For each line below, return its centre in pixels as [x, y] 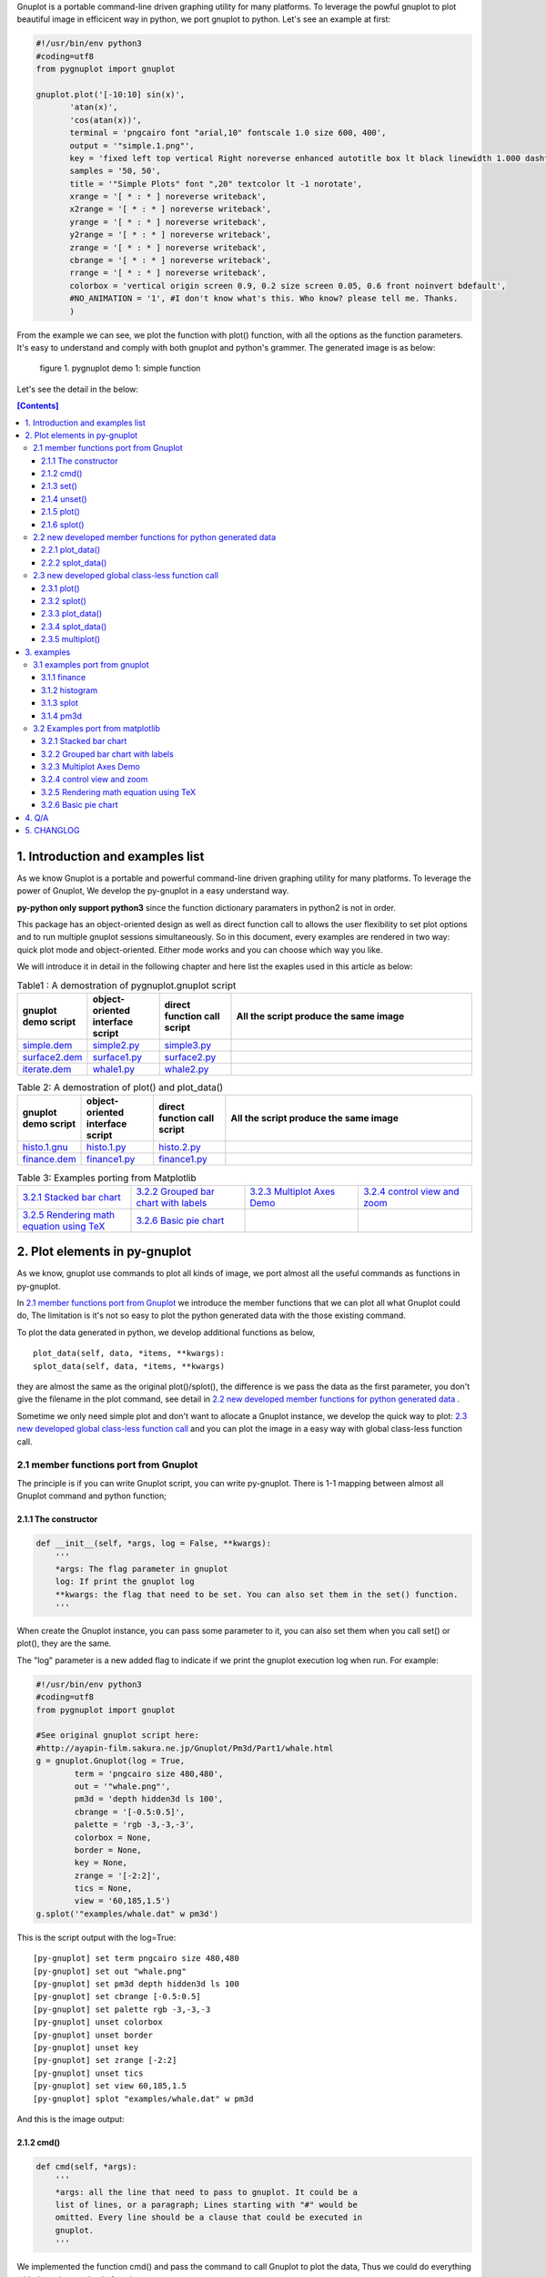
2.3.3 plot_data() [72, 614]
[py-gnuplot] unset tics [88, 2073]
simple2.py [116, 1046]
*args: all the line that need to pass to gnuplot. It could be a [207, 2192]
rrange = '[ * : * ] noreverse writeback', [168, 273]
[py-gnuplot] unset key [86, 2047]
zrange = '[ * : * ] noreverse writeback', [168, 247]
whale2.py [187, 1069]
